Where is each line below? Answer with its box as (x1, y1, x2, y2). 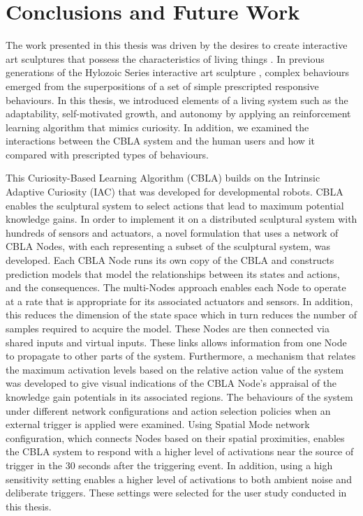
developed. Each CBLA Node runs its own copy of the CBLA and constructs (6, 253, 334, 267)
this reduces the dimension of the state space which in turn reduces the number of (6, 307, 357, 322)
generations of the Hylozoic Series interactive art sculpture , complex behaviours (6, 65, 350, 80)
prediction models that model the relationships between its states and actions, (6, 266, 340, 281)
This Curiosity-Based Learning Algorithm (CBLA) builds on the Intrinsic (6, 170, 320, 185)
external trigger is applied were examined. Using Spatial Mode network (6, 417, 310, 432)
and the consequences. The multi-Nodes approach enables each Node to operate (6, 280, 346, 295)
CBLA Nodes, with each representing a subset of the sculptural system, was (6, 239, 331, 253)
